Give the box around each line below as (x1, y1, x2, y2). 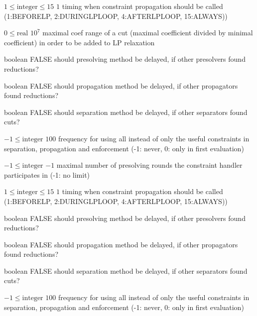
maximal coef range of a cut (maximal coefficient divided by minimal (42, 27, 253, 38)
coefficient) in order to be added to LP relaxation (4, 37, 155, 47)
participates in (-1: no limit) (4, 169, 90, 180)
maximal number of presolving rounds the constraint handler (56, 160, 243, 170)
